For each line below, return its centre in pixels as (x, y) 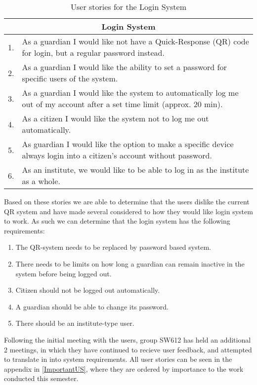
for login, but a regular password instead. (93, 53)
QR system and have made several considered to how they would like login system (128, 211)
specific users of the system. (70, 78)
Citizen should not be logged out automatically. (88, 290)
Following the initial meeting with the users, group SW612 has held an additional (128, 339)
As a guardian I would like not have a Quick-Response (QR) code (135, 41)
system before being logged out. (64, 273)
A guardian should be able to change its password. (92, 306)
